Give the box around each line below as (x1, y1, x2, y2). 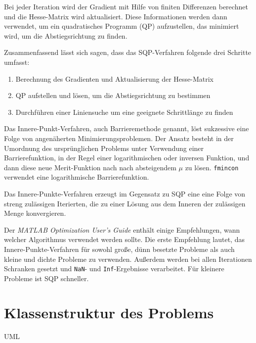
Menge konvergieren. (4, 208, 66, 218)
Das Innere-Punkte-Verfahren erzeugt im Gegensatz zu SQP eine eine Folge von (4, 188, 246, 198)
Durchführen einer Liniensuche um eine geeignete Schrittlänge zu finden (15, 106, 233, 117)
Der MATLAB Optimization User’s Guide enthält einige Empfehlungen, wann (4, 224, 240, 235)
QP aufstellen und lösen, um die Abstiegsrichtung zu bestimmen (15, 90, 211, 100)
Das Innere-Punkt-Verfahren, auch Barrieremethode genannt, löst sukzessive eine (4, 123, 249, 134)
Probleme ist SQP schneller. (4, 273, 89, 283)
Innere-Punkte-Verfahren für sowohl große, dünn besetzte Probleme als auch (4, 244, 235, 254)
